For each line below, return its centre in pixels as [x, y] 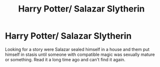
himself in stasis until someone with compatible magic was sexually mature [80, 54]
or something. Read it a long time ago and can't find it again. [65, 59]
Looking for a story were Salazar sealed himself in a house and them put [77, 49]
